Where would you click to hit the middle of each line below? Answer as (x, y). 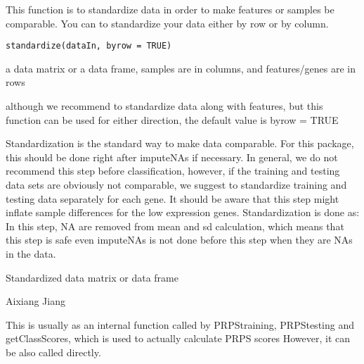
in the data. (31, 253)
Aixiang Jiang (35, 301)
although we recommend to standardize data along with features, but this (164, 106)
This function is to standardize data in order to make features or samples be (170, 9)
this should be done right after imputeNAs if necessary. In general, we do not (172, 157)
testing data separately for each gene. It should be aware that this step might (173, 198)
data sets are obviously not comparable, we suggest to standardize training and (176, 184)
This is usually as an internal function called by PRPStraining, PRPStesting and (180, 324)
